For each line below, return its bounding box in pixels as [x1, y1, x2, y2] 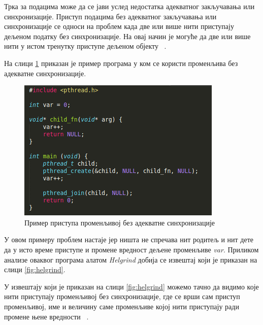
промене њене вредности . [4, 311, 89, 321]
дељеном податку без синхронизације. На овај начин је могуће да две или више [4, 30, 251, 41]
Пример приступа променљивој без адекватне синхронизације [24, 217, 215, 227]
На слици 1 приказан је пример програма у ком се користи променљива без [4, 57, 238, 68]
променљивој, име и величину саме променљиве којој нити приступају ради [4, 301, 239, 311]
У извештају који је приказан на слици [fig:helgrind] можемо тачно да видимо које [4, 281, 259, 291]
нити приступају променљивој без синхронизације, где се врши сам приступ [4, 291, 240, 302]
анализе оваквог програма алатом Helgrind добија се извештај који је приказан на [4, 254, 257, 265]
